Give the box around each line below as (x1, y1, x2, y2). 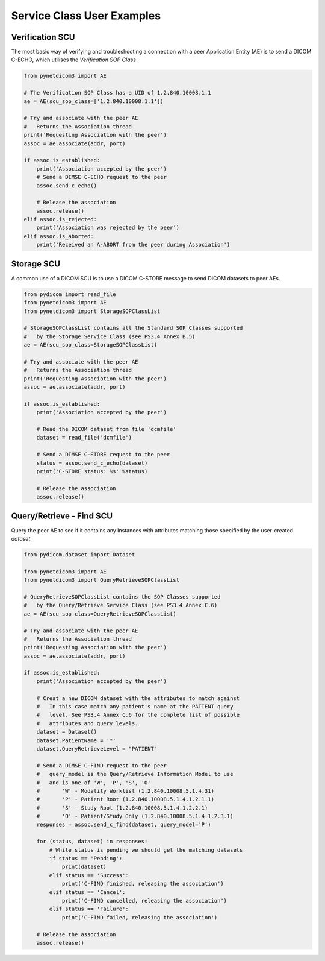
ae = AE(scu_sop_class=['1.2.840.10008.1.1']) (23, 98, 164, 105)
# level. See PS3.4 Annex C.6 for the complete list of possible (36, 711, 240, 719)
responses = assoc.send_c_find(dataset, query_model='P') (36, 821, 211, 828)
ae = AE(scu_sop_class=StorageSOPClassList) (23, 341, 158, 348)
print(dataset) (61, 863, 107, 871)
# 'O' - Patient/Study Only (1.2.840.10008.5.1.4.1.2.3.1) (36, 813, 234, 820)
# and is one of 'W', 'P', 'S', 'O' (36, 779, 151, 786)
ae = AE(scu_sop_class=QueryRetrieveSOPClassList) (23, 610, 177, 617)
